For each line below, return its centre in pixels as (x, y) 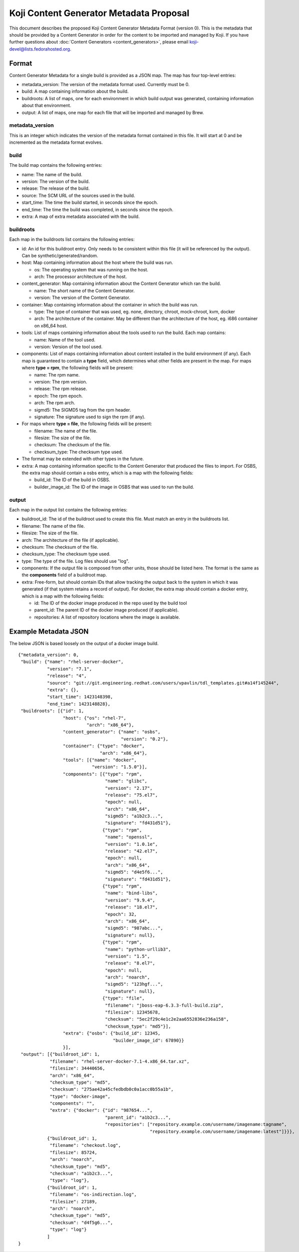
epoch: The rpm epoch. (58, 396)
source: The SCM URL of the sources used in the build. (78, 195)
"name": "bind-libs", (131, 893)
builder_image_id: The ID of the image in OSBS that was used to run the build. (114, 487)
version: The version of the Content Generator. (82, 297)
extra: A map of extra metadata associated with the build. (81, 216)
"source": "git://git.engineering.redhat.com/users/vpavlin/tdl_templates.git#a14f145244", (163, 683)
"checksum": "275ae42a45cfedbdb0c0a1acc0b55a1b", (112, 1089)
